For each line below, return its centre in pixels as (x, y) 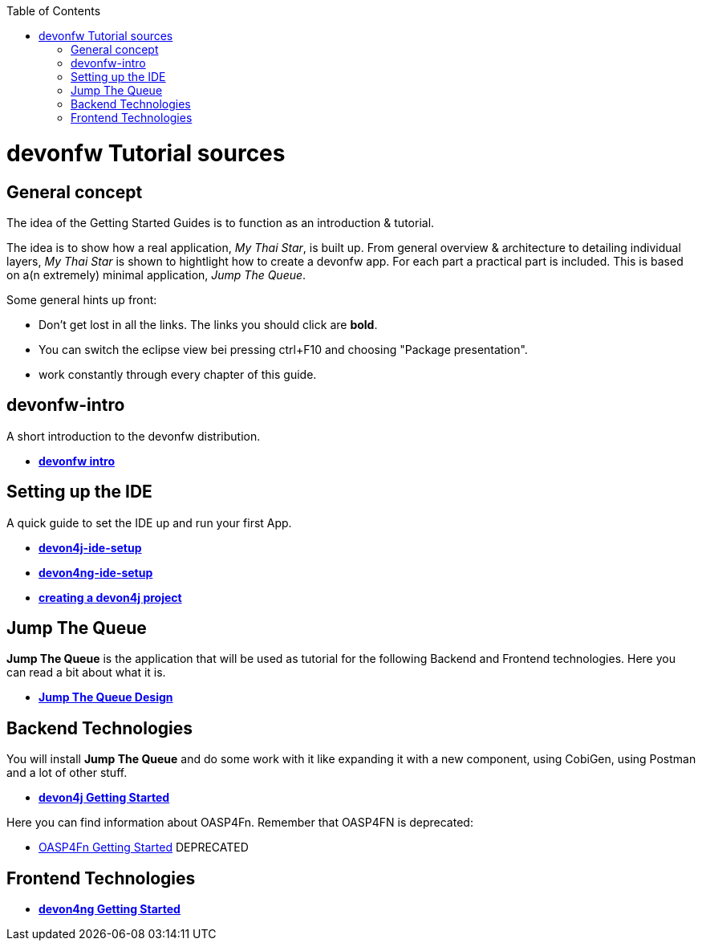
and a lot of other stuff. (67, 773)
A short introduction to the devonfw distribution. (134, 436)
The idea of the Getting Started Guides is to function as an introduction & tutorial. (221, 222)
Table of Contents (54, 11)
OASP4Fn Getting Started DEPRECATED (144, 847)
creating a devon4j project (110, 597)
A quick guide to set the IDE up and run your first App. (149, 522)
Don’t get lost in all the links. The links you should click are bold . (208, 324)
